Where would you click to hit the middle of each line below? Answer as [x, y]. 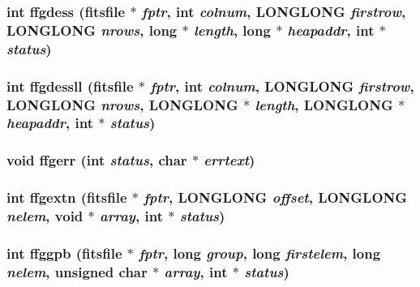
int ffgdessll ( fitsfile [70, 86]
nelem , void [45, 216]
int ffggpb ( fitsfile [64, 253]
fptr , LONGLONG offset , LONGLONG [276, 197]
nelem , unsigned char [77, 271]
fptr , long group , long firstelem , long [260, 253]
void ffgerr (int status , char [97, 160]
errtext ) [229, 160]
